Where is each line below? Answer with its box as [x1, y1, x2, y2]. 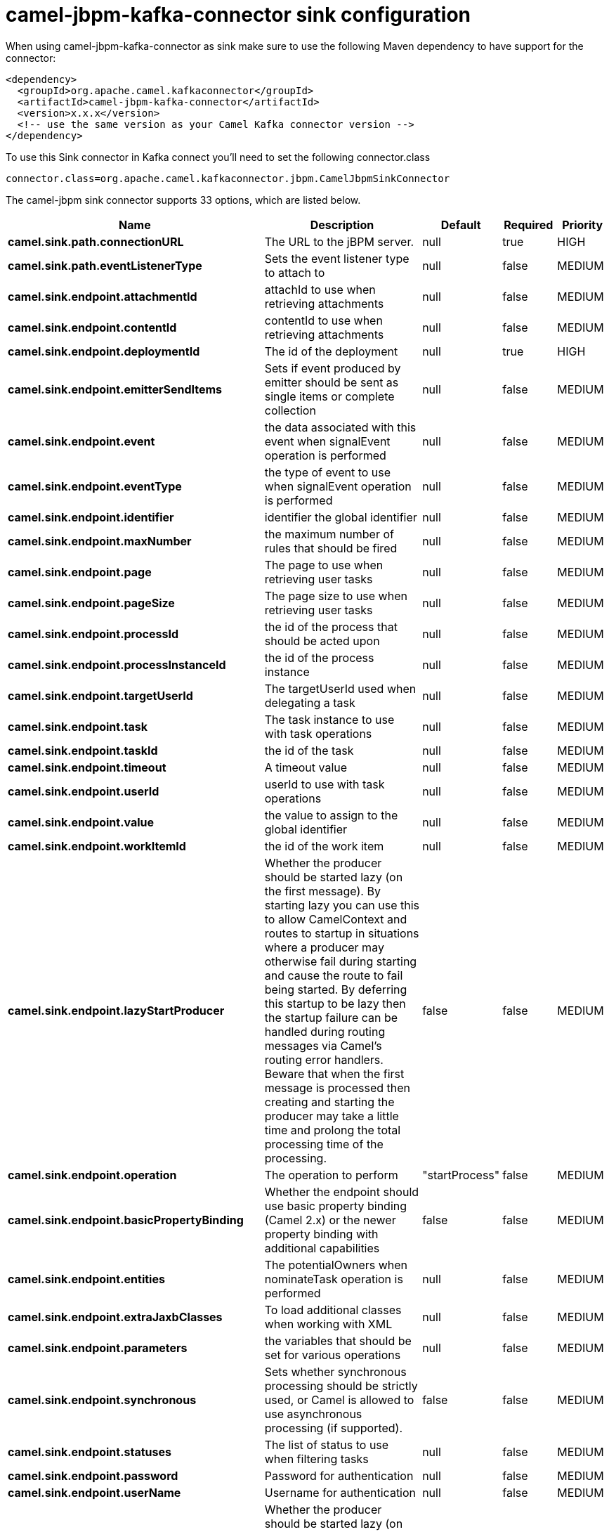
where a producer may [264, 940, 384, 954]
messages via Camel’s [264, 1038, 382, 1053]
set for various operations [264, 1347, 401, 1362]
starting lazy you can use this [264, 897, 420, 912]
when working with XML [264, 1316, 393, 1331]
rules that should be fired [264, 540, 398, 555]
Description [310, 217, 374, 232]
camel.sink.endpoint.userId [8, 784, 159, 798]
